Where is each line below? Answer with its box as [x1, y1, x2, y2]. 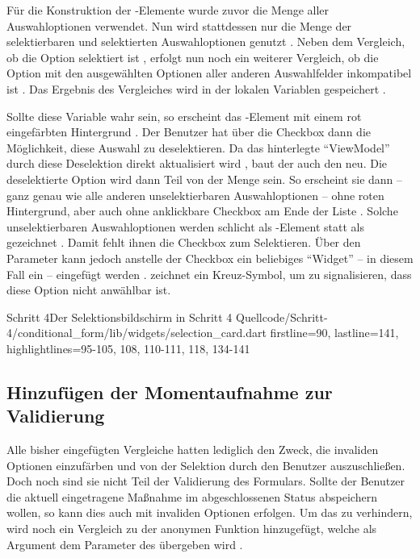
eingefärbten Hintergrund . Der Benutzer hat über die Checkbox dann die [6, 123, 371, 140]
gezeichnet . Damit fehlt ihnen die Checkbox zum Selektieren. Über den [6, 234, 361, 251]
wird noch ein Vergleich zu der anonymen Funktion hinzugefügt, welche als [6, 520, 377, 537]
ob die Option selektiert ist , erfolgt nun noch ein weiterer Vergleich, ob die [6, 48, 379, 65]
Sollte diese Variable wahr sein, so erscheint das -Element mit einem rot [6, 107, 362, 124]
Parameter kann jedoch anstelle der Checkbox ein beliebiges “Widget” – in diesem [6, 249, 414, 266]
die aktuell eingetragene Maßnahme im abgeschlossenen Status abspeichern [6, 488, 377, 505]
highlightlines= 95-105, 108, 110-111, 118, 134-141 [6, 339, 250, 356]
